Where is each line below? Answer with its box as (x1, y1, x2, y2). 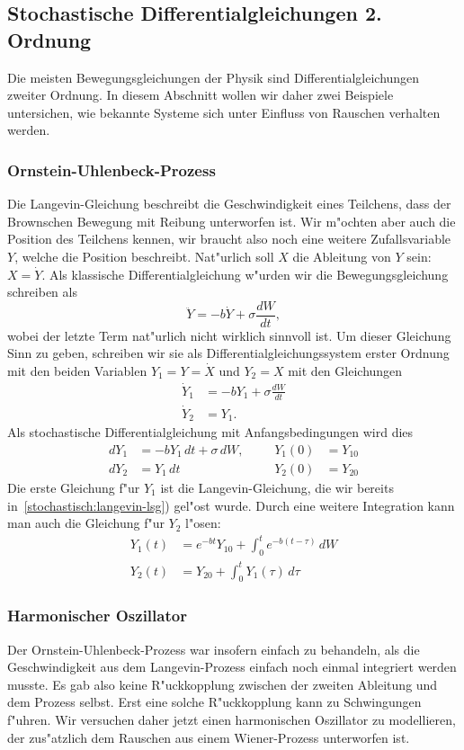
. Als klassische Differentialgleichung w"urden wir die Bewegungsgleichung (41, 264, 449, 283)
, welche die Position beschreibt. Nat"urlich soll (14, 246, 274, 265)
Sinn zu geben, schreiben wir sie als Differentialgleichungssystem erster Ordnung (7, 344, 450, 362)
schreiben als (7, 282, 77, 301)
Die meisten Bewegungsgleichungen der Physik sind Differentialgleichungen (7, 67, 420, 86)
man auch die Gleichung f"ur (7, 513, 165, 532)
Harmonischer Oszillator (7, 604, 187, 627)
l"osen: (185, 513, 221, 532)
